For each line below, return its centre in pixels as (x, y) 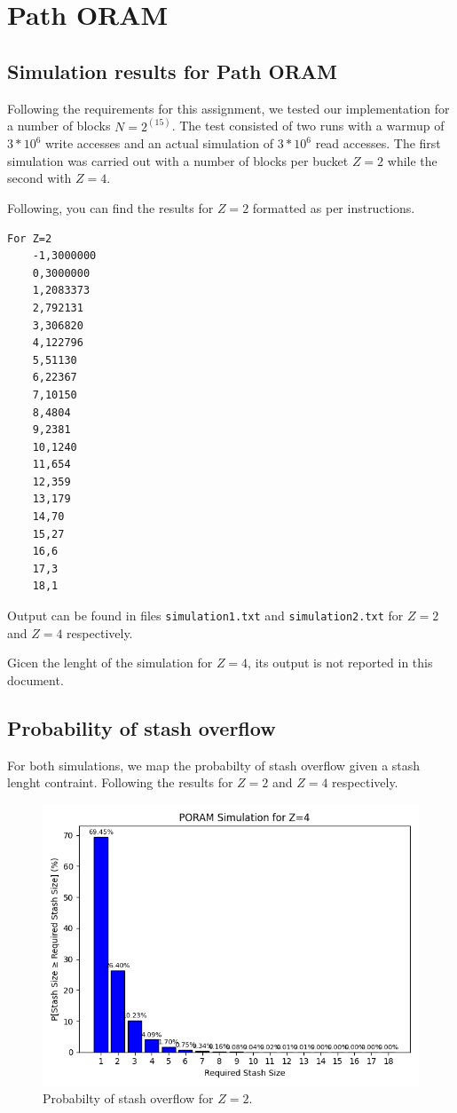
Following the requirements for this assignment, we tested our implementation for (228, 108)
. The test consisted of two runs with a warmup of (308, 126)
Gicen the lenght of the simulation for (110, 663)
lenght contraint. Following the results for (120, 782)
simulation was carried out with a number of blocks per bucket (178, 160)
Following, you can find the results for (110, 207)
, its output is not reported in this (340, 663)
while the (412, 160)
